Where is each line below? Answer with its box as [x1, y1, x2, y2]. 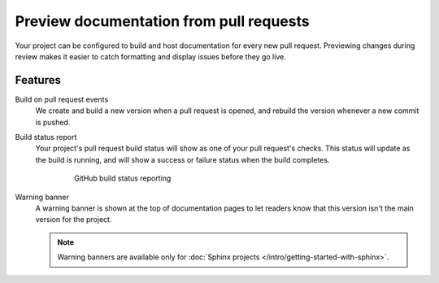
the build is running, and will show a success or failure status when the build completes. [35, 155, 330, 164]
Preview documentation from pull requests [15, 12, 310, 30]
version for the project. [35, 215, 112, 224]
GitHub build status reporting [74, 173, 172, 183]
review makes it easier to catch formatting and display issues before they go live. [15, 51, 286, 61]
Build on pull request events [15, 94, 109, 104]
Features [15, 73, 61, 87]
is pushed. [35, 117, 71, 127]
